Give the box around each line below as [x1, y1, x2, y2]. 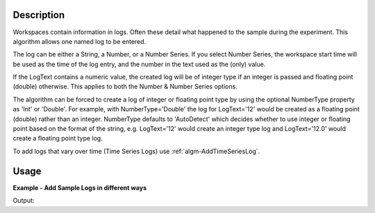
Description [12, 9, 65, 21]
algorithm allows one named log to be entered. [12, 37, 147, 45]
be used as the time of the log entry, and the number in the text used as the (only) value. [12, 60, 266, 68]
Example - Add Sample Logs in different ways [12, 183, 147, 191]
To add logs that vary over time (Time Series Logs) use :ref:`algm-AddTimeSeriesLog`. [12, 147, 260, 155]
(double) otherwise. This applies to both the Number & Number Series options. [12, 82, 237, 90]
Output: [12, 196, 35, 205]
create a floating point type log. [12, 134, 103, 143]
